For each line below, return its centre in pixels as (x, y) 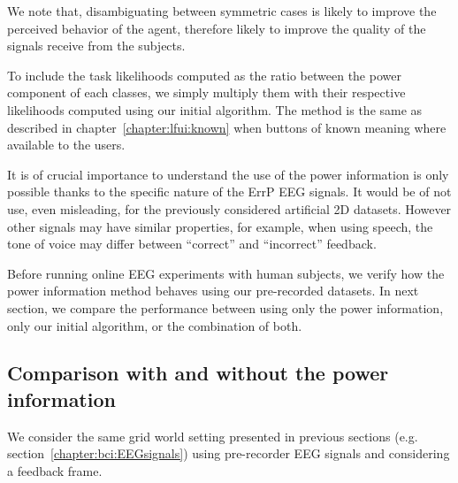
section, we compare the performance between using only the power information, (225, 307)
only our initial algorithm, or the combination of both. (155, 325)
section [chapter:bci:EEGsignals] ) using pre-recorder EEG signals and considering (229, 453)
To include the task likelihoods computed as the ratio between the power (204, 75)
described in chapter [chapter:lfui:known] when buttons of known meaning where (227, 127)
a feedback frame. (55, 470)
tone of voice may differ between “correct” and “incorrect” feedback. (192, 244)
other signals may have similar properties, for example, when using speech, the (220, 226)
